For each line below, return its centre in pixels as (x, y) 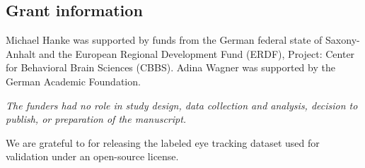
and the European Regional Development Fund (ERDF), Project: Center (197, 53)
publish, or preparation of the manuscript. (96, 119)
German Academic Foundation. (73, 81)
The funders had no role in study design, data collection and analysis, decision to (182, 105)
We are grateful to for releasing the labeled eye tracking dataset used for (163, 142)
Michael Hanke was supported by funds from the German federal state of (164, 40)
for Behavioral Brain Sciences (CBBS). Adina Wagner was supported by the (170, 67)
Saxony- (343, 40)
